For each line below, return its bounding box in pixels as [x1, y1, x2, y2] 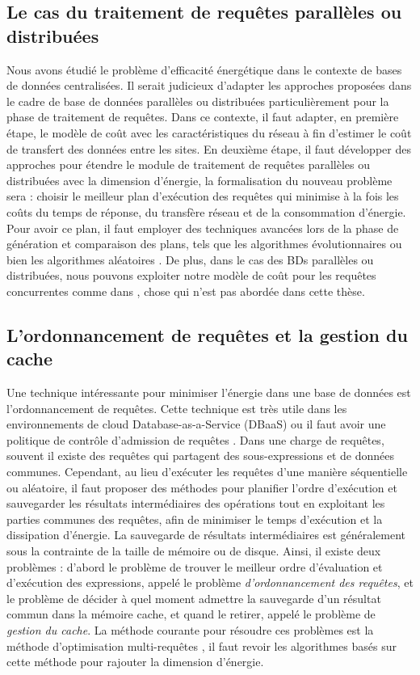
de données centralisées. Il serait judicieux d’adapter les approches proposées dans [6, 77, 412, 94]
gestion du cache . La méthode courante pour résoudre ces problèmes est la [6, 622, 374, 638]
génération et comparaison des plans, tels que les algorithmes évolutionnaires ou [6, 235, 402, 252]
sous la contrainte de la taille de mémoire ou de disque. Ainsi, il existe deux [6, 542, 381, 559]
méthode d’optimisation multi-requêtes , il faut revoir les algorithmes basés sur [6, 637, 397, 654]
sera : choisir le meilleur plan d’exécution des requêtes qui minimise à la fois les [6, 188, 399, 205]
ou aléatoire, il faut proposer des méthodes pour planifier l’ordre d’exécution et [6, 479, 397, 496]
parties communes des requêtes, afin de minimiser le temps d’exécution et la [6, 510, 383, 527]
